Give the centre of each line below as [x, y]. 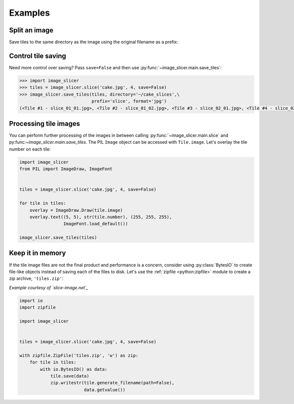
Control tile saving [37, 56]
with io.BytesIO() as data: [74, 369]
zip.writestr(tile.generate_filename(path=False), [112, 383]
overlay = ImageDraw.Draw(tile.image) [76, 210]
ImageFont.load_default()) [96, 224]
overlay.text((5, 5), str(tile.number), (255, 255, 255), [101, 217]
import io [31, 301]
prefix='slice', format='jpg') [129, 101]
